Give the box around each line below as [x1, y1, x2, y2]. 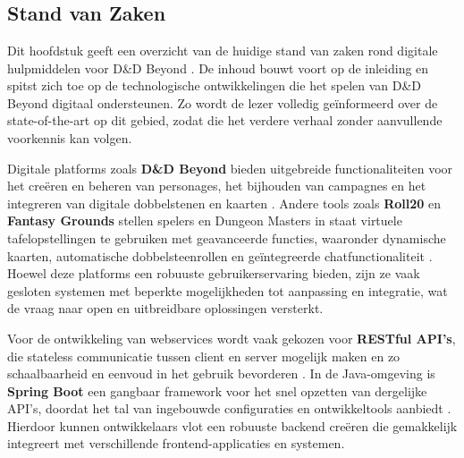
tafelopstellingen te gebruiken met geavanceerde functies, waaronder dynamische [7, 228, 446, 247]
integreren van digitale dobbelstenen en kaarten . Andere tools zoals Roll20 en [7, 193, 442, 212]
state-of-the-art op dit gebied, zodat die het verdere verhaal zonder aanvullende [7, 111, 443, 130]
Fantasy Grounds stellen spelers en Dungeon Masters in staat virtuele [7, 211, 402, 230]
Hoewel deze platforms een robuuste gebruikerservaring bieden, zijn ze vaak [7, 264, 420, 283]
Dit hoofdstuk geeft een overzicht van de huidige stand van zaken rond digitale [7, 41, 438, 59]
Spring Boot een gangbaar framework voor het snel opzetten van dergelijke [7, 381, 427, 400]
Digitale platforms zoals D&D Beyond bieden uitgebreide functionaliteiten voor [7, 158, 453, 177]
